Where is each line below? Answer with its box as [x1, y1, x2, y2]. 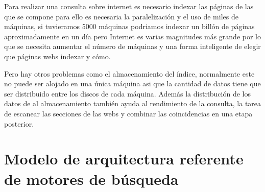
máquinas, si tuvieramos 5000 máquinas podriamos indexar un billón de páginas [4, 21, 255, 32]
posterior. [4, 118, 34, 129]
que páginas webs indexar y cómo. [4, 51, 111, 61]
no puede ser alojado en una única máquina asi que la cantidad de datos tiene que [4, 78, 261, 89]
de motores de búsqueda [4, 168, 179, 189]
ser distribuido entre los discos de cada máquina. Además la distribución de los [4, 88, 251, 99]
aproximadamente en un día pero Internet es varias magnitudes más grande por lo [4, 31, 261, 41]
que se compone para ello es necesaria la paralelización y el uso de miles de [4, 11, 238, 21]
